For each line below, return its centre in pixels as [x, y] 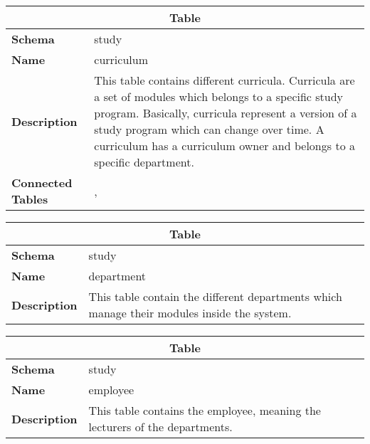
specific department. [144, 162]
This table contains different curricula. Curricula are [224, 80]
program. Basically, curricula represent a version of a [226, 113]
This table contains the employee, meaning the [205, 410]
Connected [42, 183]
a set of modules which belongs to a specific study [219, 96]
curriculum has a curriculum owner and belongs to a [224, 146]
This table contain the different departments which [215, 296]
